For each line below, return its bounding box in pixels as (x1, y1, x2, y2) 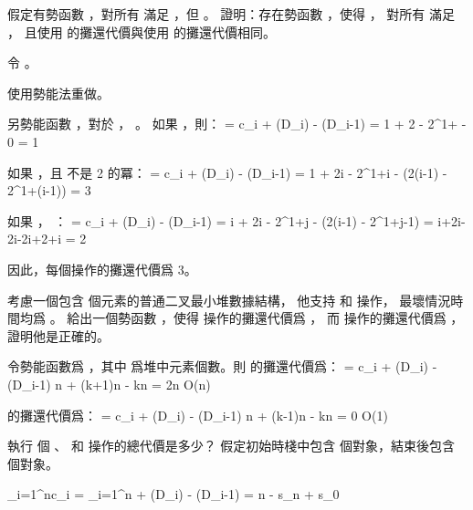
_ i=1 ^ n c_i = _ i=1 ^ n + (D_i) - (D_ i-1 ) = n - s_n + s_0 (7, 484, 340, 504)
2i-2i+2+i (7, 229, 62, 248)
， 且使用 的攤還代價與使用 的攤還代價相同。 (7, 22, 276, 41)
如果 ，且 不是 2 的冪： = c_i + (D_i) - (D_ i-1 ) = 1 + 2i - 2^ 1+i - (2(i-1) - (7, 162, 447, 182)
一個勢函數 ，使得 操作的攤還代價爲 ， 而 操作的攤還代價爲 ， (92, 308, 464, 328)
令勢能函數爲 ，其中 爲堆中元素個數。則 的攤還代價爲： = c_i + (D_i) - (7, 357, 437, 376)
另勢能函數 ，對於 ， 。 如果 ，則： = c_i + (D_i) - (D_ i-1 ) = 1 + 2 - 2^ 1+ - (7, 114, 467, 133)
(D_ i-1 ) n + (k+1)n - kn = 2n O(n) (7, 374, 211, 393)
